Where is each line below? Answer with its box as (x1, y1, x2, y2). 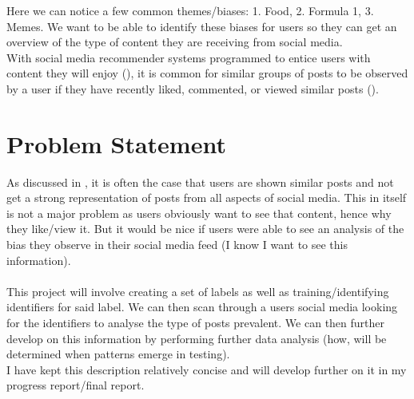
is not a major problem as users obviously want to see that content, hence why (6, 204, 392, 221)
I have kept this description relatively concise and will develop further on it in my (6, 361, 407, 377)
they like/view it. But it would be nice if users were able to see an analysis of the (6, 220, 404, 237)
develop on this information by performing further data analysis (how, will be (6, 330, 387, 346)
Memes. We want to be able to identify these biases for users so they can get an (6, 18, 397, 34)
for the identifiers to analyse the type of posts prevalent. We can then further (6, 314, 385, 331)
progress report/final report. (6, 377, 145, 393)
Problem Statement (6, 127, 226, 160)
